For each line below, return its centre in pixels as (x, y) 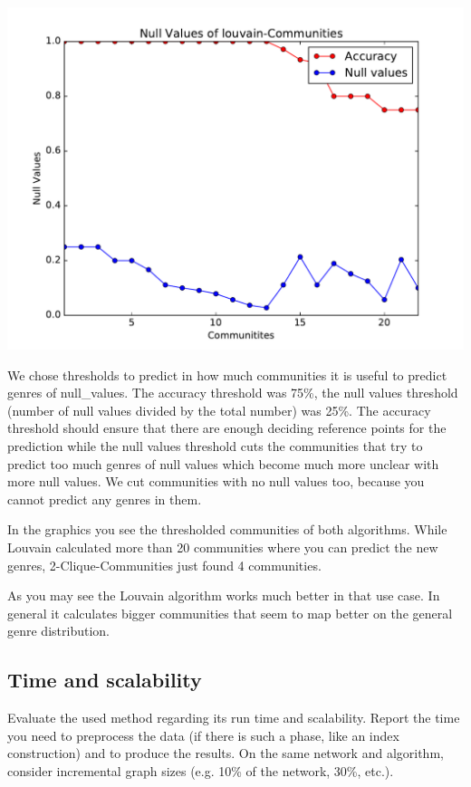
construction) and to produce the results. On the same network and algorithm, (226, 753)
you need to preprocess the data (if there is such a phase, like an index (203, 735)
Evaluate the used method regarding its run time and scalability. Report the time (234, 718)
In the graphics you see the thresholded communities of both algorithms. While (227, 529)
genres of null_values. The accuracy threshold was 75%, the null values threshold (233, 393)
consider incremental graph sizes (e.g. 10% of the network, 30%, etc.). (201, 770)
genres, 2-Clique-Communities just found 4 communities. (164, 565)
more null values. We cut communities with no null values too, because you (216, 481)
